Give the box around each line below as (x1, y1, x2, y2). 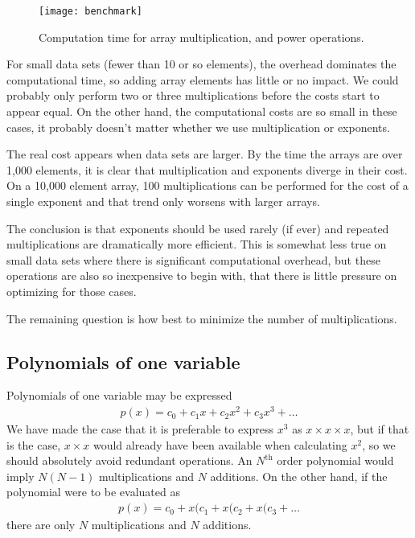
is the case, (6, 436, 61, 453)
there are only (6, 516, 76, 533)
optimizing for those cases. (6, 282, 137, 299)
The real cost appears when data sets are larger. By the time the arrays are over (6, 146, 403, 162)
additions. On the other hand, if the (210, 467, 388, 484)
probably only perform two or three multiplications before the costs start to (6, 87, 380, 104)
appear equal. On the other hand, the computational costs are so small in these (6, 103, 397, 120)
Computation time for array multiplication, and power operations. (39, 28, 364, 45)
